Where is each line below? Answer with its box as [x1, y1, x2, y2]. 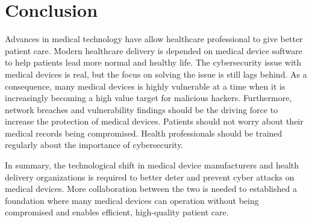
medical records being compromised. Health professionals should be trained [5, 126, 282, 139]
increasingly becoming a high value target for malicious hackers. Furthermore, [5, 91, 292, 104]
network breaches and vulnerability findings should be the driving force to [5, 103, 278, 116]
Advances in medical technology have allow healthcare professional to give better [5, 32, 303, 45]
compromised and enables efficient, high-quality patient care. [5, 206, 229, 218]
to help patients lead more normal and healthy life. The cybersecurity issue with [5, 56, 302, 69]
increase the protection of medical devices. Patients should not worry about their [5, 115, 304, 128]
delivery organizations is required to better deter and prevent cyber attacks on [5, 170, 295, 183]
